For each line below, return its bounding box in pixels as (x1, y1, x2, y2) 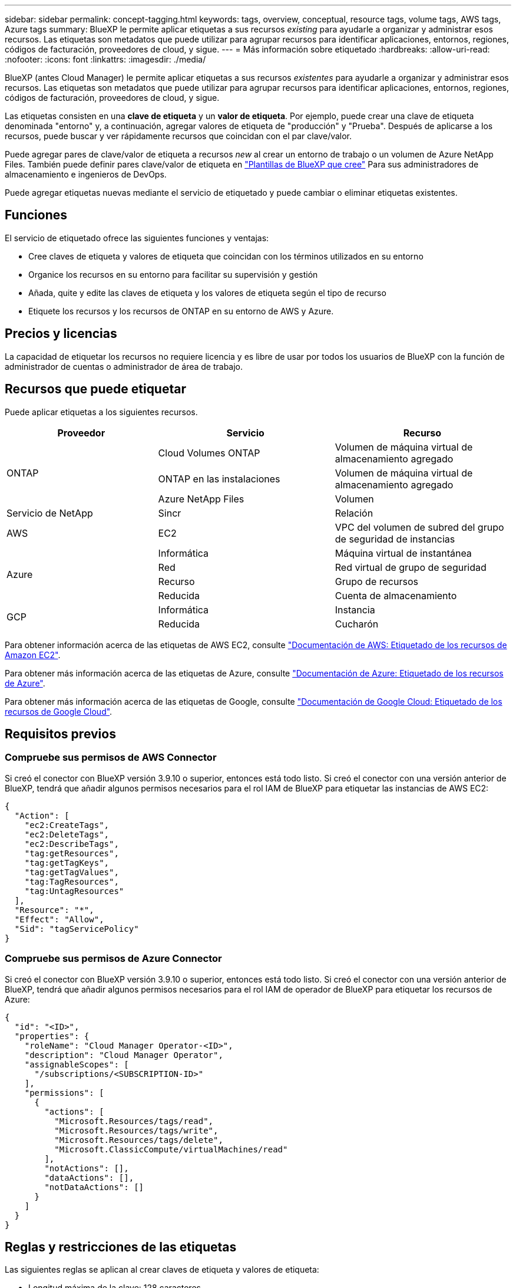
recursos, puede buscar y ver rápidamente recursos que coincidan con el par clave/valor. (5, 131, 352, 141)
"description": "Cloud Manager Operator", (24, 1050, 223, 1060)
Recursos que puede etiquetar (5, 382, 186, 397)
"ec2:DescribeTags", (24, 839, 119, 849)
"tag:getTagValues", (24, 867, 119, 877)
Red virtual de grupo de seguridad (335, 561, 487, 573)
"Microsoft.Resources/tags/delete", (54, 1135, 223, 1145)
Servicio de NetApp (6, 507, 93, 519)
